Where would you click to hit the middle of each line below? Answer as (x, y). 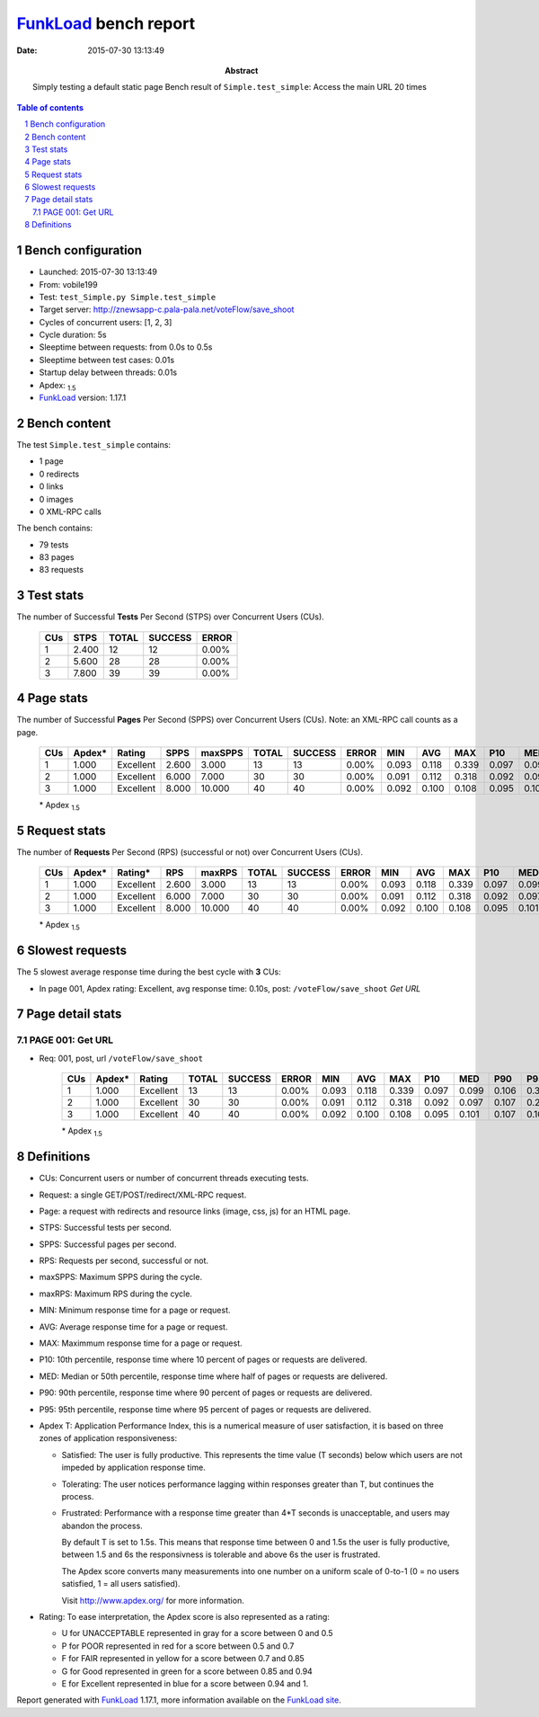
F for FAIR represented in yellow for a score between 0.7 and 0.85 (183, 1659)
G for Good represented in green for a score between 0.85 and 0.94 (187, 1671)
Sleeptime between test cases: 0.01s (107, 360)
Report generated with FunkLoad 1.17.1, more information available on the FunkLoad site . (179, 1700)
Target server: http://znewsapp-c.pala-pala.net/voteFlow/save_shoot (167, 309)
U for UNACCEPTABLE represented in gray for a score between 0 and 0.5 (197, 1633)
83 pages (57, 557)
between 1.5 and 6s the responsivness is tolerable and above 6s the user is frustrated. (221, 1554)
